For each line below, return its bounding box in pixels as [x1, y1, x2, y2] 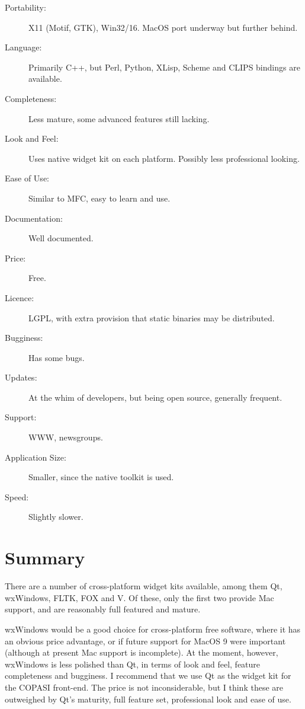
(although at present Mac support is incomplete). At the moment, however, [5, 646, 278, 659]
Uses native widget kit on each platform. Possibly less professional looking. [28, 152, 300, 164]
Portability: [5, 1, 46, 13]
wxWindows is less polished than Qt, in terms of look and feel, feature [5, 657, 261, 670]
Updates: [5, 371, 37, 384]
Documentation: [5, 212, 63, 224]
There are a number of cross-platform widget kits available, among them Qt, [5, 580, 282, 592]
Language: [5, 41, 42, 53]
